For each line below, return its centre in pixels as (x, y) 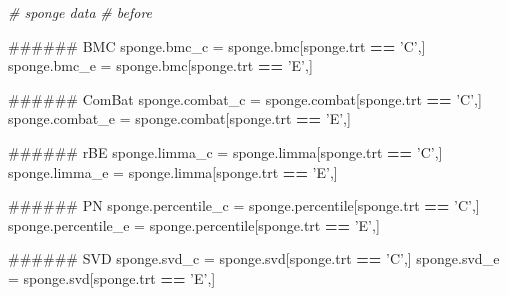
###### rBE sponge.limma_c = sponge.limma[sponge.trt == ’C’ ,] (225, 151)
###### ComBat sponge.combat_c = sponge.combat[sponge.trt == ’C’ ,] (245, 98)
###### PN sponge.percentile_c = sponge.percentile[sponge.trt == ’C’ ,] (244, 205)
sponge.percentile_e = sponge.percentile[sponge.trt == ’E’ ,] (194, 224)
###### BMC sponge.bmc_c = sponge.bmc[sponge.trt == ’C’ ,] (217, 45)
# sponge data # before (80, 12)
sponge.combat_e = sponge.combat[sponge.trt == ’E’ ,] (179, 118)
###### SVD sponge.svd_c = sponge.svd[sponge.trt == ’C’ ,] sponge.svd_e (254, 258)
